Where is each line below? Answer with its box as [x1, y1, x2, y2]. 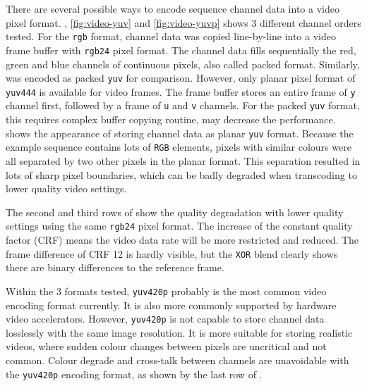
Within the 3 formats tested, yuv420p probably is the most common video [6, 283, 327, 298]
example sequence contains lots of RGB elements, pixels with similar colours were [6, 139, 351, 154]
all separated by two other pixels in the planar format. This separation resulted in [6, 153, 361, 168]
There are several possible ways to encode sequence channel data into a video [6, 1, 339, 15]
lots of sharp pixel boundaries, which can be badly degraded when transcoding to [6, 167, 357, 182]
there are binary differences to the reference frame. [6, 260, 224, 275]
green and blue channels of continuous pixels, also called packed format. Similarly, [6, 56, 360, 71]
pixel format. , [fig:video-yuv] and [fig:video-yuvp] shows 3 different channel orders [6, 15, 361, 30]
